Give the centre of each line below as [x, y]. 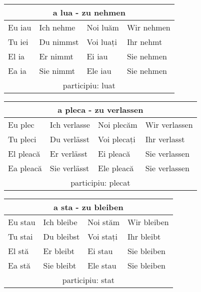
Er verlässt [68, 153]
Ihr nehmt [144, 42]
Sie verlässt [69, 168]
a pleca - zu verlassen [100, 110]
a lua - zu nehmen [89, 12]
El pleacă [24, 153]
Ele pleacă [116, 168]
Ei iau [97, 56]
